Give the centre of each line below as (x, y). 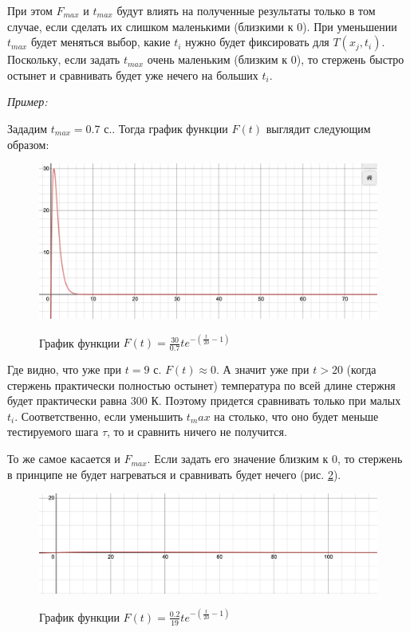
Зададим (28, 128)
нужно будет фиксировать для (257, 42)
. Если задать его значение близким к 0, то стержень (275, 459)
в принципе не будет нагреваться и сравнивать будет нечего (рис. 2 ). (174, 474)
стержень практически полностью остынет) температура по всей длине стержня (201, 385)
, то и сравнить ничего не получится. (197, 432)
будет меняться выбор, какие (101, 42)
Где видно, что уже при (65, 369)
